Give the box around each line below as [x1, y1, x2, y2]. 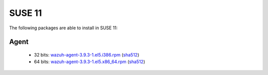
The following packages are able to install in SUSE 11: [9, 25, 118, 31]
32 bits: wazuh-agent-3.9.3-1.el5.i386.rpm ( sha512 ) [34, 52, 139, 58]
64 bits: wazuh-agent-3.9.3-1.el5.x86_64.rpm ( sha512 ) [34, 59, 145, 65]
